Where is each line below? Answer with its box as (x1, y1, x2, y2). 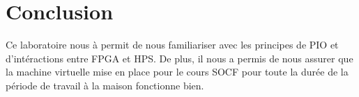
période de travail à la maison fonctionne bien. (6, 78, 204, 92)
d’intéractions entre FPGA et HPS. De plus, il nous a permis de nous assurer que (6, 51, 353, 65)
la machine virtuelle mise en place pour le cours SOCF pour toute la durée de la (6, 64, 349, 79)
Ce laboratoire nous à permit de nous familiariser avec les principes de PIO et (6, 37, 339, 52)
